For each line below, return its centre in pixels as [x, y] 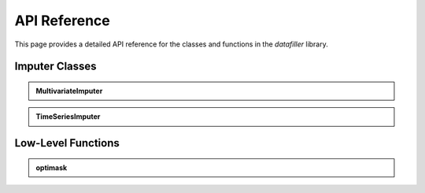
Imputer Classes [56, 67]
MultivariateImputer [69, 91]
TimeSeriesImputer [68, 117]
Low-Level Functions [67, 143]
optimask [52, 167]
